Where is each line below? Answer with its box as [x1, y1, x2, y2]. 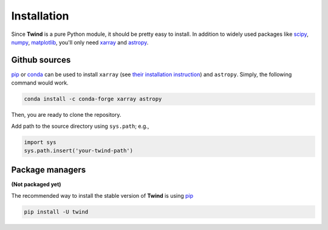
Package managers [11, 165, 86, 175]
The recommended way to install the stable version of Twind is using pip [11, 192, 194, 199]
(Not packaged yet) [11, 181, 61, 188]
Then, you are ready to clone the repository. [11, 111, 121, 119]
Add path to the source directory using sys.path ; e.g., [11, 122, 149, 130]
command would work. [11, 79, 69, 86]
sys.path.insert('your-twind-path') [24, 147, 134, 154]
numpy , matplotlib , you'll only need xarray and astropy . [11, 38, 149, 46]
